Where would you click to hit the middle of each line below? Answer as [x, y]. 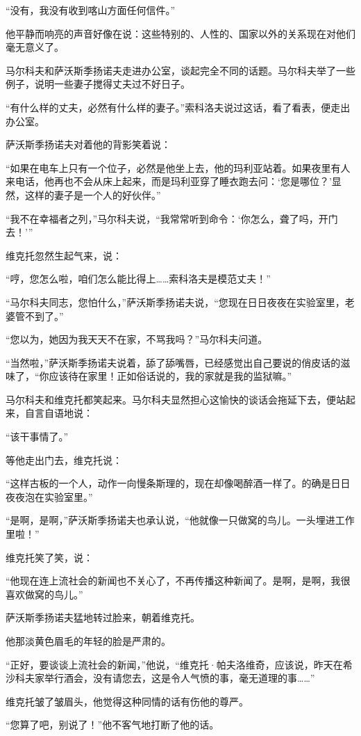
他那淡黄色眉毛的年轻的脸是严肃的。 [88, 641]
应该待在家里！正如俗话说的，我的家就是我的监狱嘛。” [170, 376]
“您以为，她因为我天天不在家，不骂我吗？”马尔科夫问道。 [137, 339]
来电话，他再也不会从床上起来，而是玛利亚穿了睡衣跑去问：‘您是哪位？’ [169, 181]
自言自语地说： [59, 413]
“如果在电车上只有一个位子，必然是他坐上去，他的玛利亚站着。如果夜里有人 [178, 167]
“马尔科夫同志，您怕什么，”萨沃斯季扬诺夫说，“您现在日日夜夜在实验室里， [175, 302]
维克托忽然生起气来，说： [64, 255]
